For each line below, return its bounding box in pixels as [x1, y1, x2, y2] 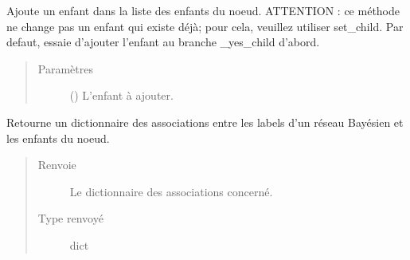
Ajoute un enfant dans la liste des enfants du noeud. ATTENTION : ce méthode [6, 2, 400, 18]
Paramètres [37, 60, 93, 77]
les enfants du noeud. [6, 129, 110, 146]
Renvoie [37, 156, 76, 173]
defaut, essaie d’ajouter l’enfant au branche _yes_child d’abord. [6, 33, 320, 50]
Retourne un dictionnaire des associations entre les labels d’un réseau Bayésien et [6, 113, 404, 130]
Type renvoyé [37, 210, 103, 227]
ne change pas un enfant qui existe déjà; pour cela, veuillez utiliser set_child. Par [6, 18, 404, 34]
